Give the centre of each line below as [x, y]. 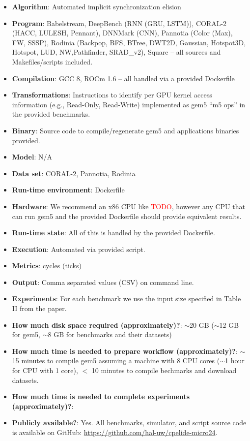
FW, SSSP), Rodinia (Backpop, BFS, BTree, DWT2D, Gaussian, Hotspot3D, [129, 42]
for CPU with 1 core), [45, 370]
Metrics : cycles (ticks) [47, 266]
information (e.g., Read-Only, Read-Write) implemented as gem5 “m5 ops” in [129, 104]
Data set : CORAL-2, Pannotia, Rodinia [74, 173]
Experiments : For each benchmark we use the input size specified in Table [126, 299]
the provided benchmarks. [51, 114]
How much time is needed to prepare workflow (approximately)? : [125, 351]
